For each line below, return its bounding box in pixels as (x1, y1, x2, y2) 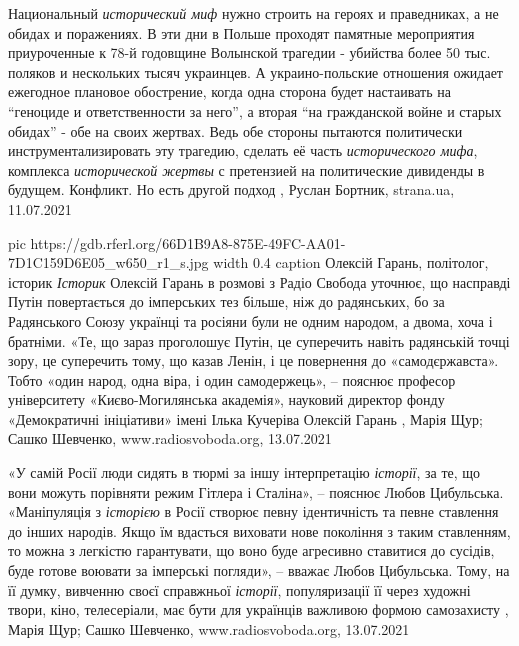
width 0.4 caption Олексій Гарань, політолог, (213, 252, 489, 273)
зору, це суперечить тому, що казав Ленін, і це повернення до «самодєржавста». (8, 350, 499, 371)
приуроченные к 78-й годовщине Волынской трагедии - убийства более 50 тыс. (8, 42, 491, 63)
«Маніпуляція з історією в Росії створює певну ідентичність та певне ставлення (8, 501, 499, 522)
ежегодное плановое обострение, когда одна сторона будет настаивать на (8, 81, 451, 102)
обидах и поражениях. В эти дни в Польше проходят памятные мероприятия (8, 22, 475, 43)
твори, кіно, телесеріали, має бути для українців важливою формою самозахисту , (8, 599, 509, 620)
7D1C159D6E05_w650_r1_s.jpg (8, 252, 209, 273)
